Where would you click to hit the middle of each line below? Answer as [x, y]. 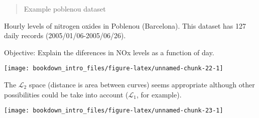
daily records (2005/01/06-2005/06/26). [65, 35]
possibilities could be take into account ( [66, 94]
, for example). [159, 94]
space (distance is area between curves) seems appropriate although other [142, 85]
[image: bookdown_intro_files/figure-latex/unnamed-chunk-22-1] [114, 69]
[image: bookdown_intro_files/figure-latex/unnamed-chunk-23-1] [114, 111]
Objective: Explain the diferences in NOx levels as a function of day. [109, 52]
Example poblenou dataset [65, 9]
